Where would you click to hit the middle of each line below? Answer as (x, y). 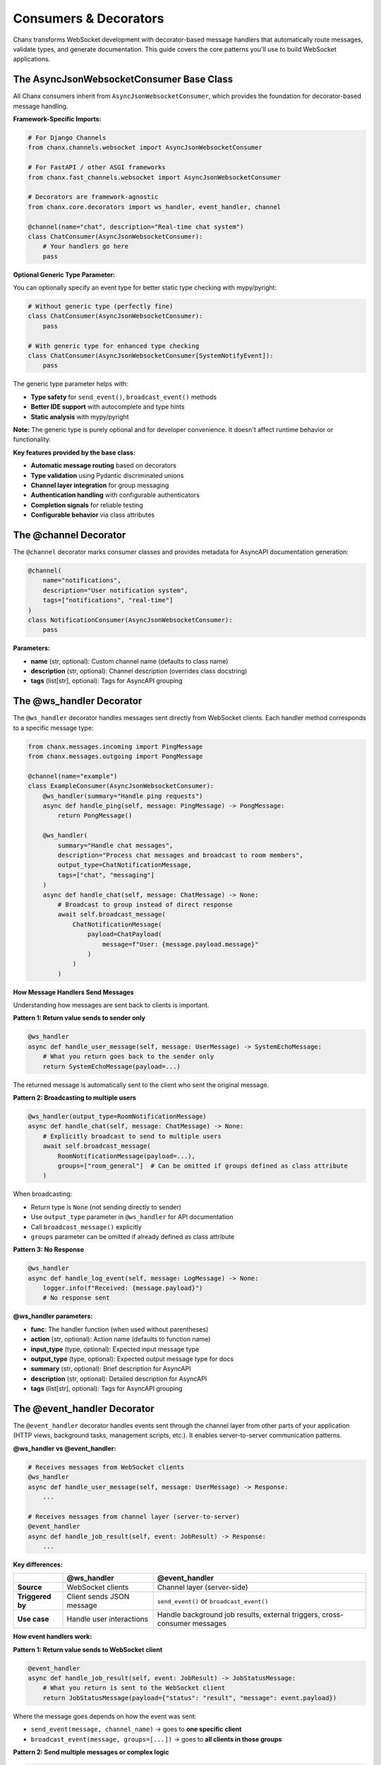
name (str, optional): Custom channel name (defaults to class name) (129, 661)
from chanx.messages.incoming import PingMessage (115, 746)
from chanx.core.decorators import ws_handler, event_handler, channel (155, 207)
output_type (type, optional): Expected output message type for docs (132, 1358)
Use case (33, 1619)
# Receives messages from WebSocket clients (106, 1467)
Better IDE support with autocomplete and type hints (108, 407)
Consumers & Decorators (89, 18)
